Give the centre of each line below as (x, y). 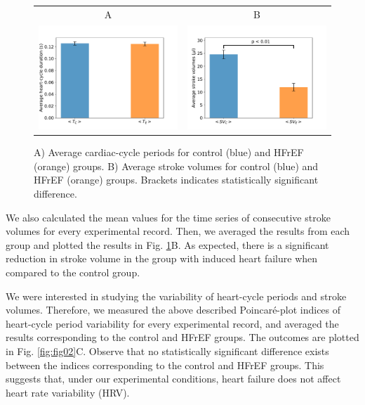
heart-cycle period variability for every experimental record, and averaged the (172, 323)
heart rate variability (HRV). (68, 392)
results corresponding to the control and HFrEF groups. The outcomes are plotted (182, 337)
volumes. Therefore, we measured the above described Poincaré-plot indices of (173, 310)
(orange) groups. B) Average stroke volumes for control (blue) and (176, 166)
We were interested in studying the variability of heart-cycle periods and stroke (176, 296)
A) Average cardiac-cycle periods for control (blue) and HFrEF (169, 152)
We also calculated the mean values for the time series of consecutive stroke (168, 217)
